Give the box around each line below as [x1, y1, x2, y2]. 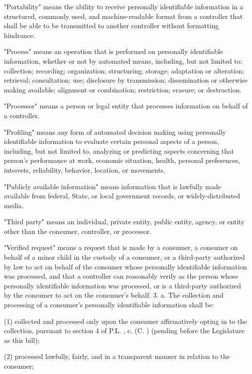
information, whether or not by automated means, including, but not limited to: [4, 55, 242, 66]
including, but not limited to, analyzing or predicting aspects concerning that [4, 145, 234, 156]
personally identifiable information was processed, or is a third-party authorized [4, 280, 241, 290]
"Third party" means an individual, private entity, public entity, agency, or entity [4, 216, 245, 227]
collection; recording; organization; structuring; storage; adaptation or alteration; [4, 65, 245, 75]
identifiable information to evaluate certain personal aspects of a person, [4, 136, 219, 146]
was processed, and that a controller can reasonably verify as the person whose [4, 271, 238, 281]
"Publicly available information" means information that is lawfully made [4, 181, 221, 191]
